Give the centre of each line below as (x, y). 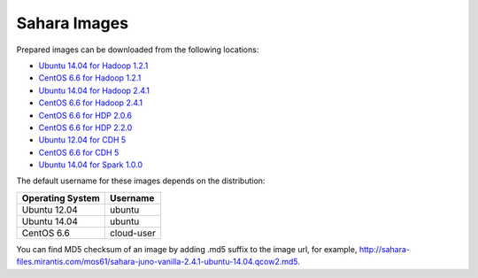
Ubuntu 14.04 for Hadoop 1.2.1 (93, 66)
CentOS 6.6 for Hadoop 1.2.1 (90, 78)
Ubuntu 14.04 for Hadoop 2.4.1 (94, 90)
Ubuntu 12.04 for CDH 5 (82, 140)
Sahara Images (72, 23)
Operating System (61, 197)
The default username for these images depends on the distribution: (141, 181)
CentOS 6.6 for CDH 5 (79, 152)
